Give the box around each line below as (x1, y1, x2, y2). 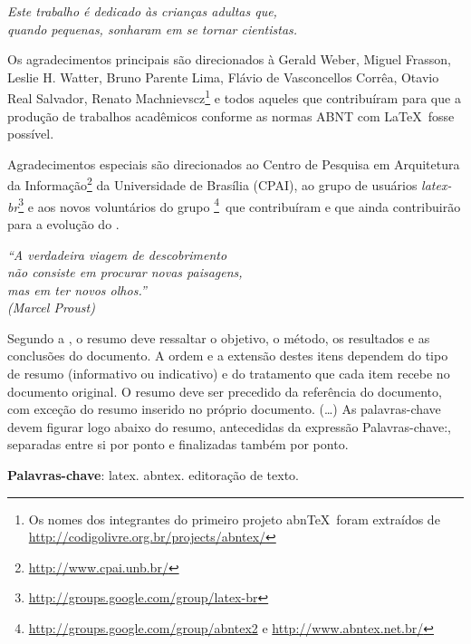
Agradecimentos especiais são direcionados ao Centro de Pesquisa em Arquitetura (7, 154, 460, 173)
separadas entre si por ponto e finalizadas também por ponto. (7, 435, 349, 454)
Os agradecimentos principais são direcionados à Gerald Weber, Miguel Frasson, (7, 50, 451, 69)
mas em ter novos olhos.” (7, 280, 147, 299)
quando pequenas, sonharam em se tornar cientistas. (7, 19, 298, 38)
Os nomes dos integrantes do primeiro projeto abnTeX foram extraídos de (28, 509, 440, 528)
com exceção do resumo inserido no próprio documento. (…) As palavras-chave (7, 399, 441, 418)
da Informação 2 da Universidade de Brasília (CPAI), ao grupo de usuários (7, 173, 418, 195)
